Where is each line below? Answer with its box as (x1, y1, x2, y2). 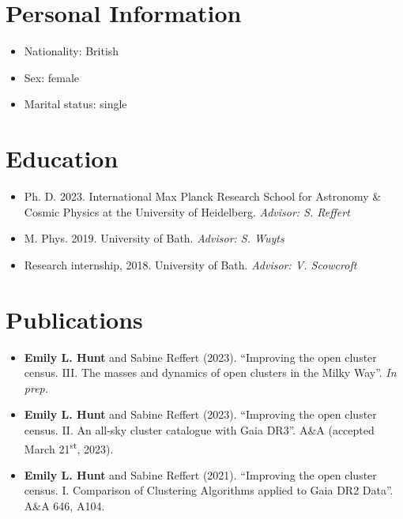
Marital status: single (24, 96, 127, 112)
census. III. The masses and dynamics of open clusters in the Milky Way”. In (24, 364, 397, 381)
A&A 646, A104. (24, 497, 105, 513)
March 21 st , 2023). (24, 438, 114, 457)
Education (6, 142, 119, 175)
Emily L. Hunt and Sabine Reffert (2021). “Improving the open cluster (24, 466, 377, 483)
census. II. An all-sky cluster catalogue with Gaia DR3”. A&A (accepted (24, 421, 375, 438)
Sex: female (24, 69, 80, 85)
